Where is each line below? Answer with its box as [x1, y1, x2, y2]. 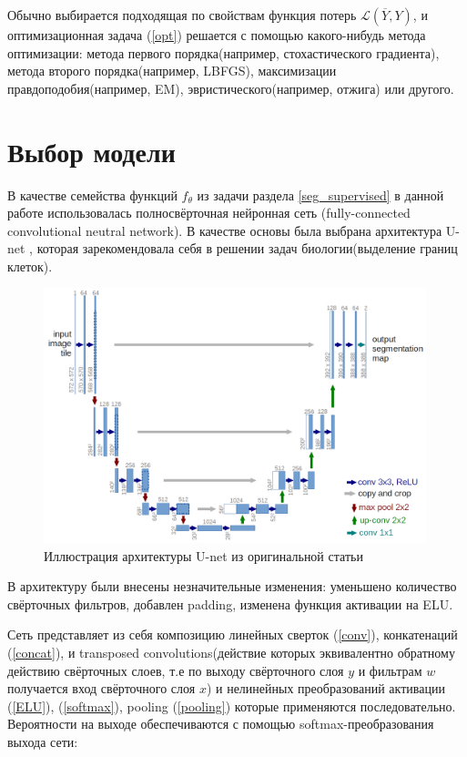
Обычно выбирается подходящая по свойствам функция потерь [7, 5, 357, 24]
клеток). [7, 256, 53, 275]
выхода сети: [7, 731, 78, 751]
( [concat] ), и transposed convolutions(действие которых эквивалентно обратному [7, 642, 455, 661]
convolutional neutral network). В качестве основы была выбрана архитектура [7, 220, 442, 240]
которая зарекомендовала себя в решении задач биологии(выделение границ [36, 239, 458, 258]
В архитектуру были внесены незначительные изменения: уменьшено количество [7, 577, 457, 596]
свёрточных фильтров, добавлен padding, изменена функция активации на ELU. [7, 594, 453, 613]
